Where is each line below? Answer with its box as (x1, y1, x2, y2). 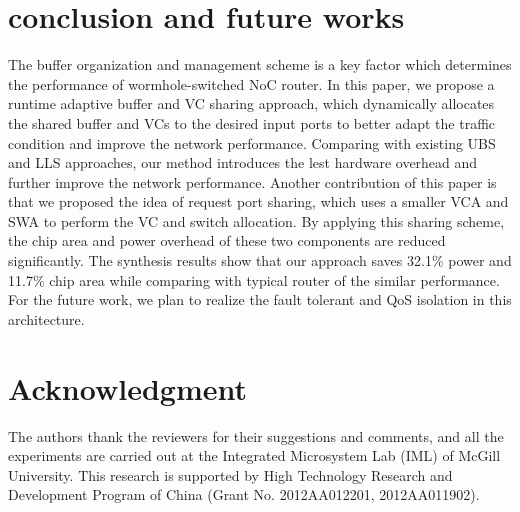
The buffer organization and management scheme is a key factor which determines (8, 54, 512, 75)
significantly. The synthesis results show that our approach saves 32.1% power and (8, 250, 512, 271)
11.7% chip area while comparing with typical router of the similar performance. (8, 269, 500, 290)
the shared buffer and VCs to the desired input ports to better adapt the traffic (8, 112, 496, 133)
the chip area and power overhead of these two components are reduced (8, 230, 446, 251)
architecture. (8, 308, 85, 329)
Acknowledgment (8, 367, 247, 408)
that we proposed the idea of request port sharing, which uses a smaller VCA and (8, 191, 509, 212)
